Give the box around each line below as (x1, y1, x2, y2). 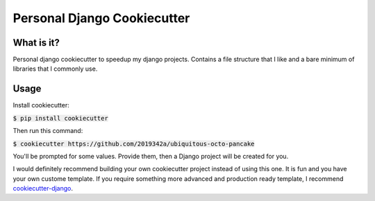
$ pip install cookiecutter (12, 114, 109, 122)
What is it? (12, 37, 60, 49)
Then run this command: (12, 127, 83, 135)
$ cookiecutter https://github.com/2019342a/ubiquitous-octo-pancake (12, 139, 255, 148)
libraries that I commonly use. (12, 64, 98, 73)
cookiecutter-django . (12, 184, 73, 193)
